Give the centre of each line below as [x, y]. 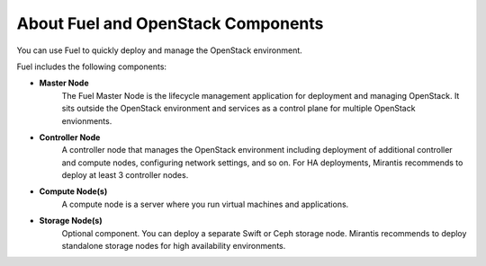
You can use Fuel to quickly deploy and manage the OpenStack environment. [160, 50]
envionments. [87, 120]
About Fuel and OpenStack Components [170, 23]
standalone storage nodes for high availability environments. [174, 246]
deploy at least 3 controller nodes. [125, 175]
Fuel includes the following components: [91, 66]
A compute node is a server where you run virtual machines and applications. [205, 204]
